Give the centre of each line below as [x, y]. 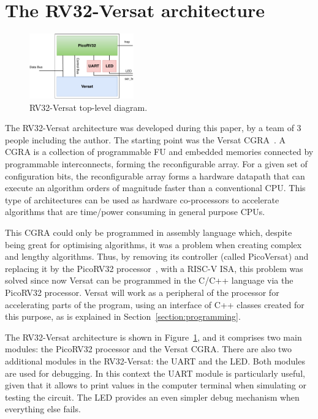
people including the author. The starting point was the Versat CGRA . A [146, 139]
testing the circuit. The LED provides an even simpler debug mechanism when [152, 397]
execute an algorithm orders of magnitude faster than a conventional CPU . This [155, 188]
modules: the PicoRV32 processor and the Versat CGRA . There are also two [148, 349]
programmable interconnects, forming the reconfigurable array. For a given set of [156, 164]
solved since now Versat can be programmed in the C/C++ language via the [149, 280]
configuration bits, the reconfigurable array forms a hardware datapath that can [155, 176]
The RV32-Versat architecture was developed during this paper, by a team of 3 [153, 128]
